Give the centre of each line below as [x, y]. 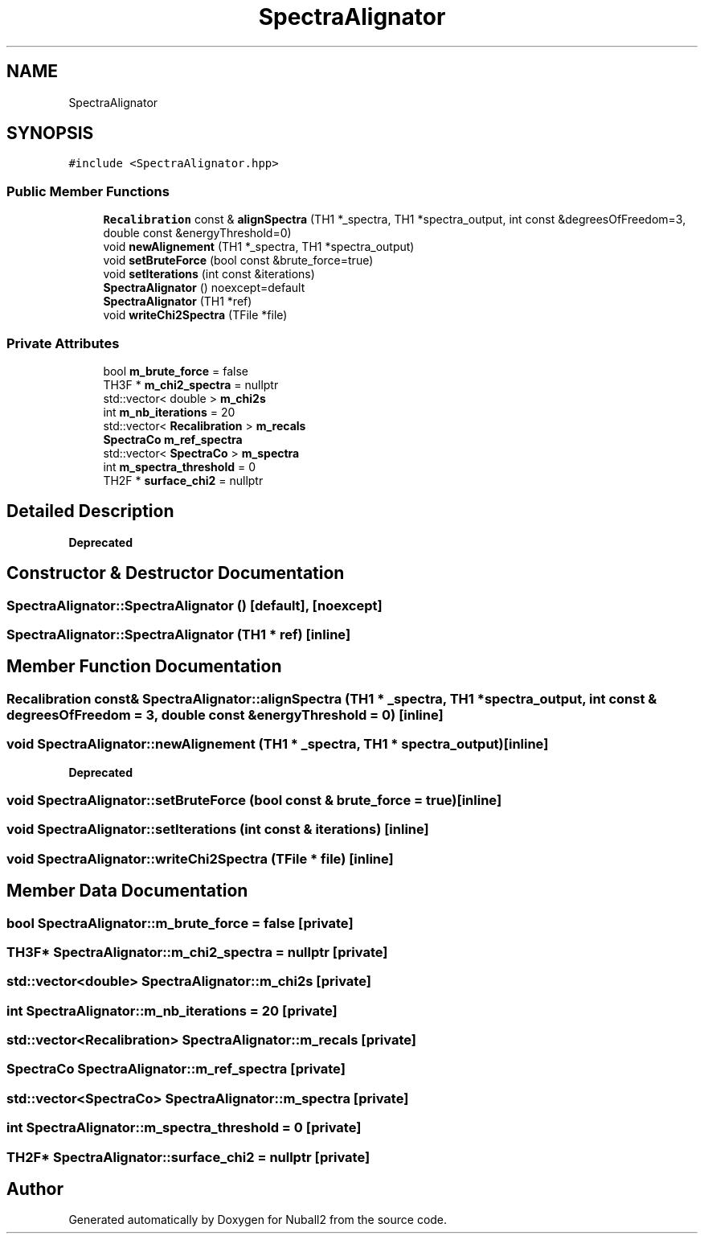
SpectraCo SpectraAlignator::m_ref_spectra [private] [176, 1069]
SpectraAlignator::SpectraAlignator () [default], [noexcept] [194, 605]
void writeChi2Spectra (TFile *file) [195, 315]
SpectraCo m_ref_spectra [173, 439]
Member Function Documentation [144, 667]
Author [35, 1189]
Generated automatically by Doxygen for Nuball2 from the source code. [258, 1220]
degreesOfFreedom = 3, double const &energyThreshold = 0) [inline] [225, 714]
